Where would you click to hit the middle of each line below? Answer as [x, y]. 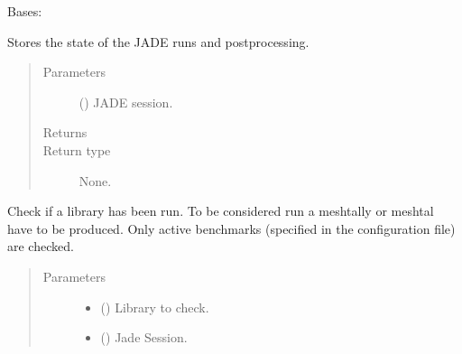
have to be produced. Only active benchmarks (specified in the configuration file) [231, 228]
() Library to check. [155, 307]
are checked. [41, 246]
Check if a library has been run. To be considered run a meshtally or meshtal [221, 211]
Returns [65, 132]
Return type [77, 149]
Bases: [25, 11]
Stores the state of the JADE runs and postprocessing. [158, 41]
